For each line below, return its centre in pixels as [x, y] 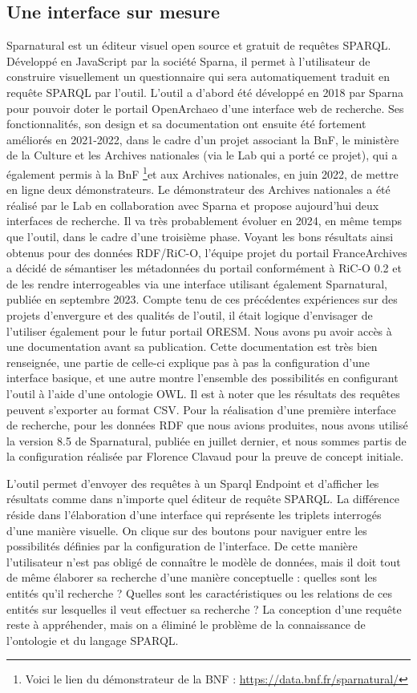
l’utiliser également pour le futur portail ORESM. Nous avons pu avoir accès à [199, 330]
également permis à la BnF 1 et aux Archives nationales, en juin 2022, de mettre [202, 172]
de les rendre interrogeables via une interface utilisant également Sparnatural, [197, 283]
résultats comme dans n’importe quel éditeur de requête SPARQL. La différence [203, 499]
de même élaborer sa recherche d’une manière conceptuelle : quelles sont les [192, 577]
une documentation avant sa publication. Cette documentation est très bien [192, 346]
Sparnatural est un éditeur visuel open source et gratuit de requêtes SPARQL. [199, 45]
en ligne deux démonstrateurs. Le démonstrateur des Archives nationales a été [198, 189]
